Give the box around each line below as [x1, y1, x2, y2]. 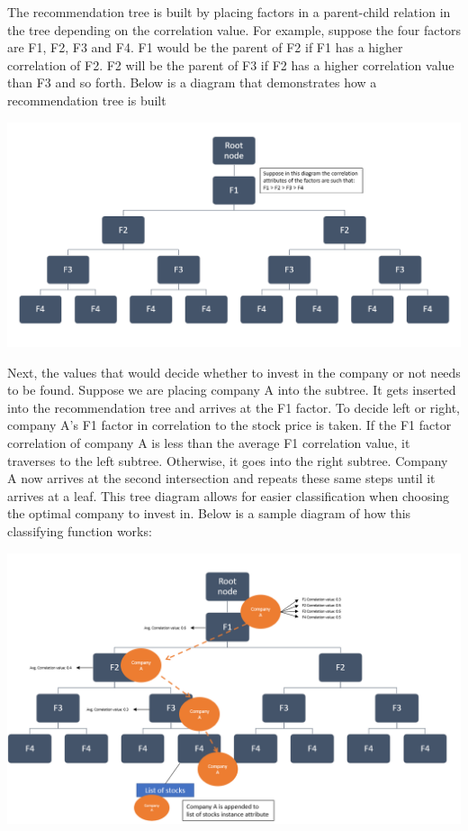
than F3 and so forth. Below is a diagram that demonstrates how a [7, 73, 377, 92]
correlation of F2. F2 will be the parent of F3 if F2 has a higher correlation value [7, 55, 454, 74]
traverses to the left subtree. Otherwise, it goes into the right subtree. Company [7, 451, 448, 470]
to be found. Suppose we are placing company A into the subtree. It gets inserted [7, 380, 456, 399]
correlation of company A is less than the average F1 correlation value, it [7, 434, 410, 452]
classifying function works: [7, 522, 152, 541]
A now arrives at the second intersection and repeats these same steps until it [7, 469, 436, 488]
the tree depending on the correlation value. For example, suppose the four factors [7, 20, 461, 39]
